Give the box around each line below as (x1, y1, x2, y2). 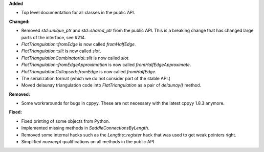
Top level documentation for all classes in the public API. (21, 10, 135, 16)
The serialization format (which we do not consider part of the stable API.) (21, 75, 171, 81)
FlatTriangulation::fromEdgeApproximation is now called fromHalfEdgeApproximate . (21, 62, 191, 68)
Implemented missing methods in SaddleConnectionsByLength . (21, 125, 150, 131)
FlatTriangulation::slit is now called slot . (21, 48, 101, 54)
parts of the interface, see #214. (21, 34, 86, 40)
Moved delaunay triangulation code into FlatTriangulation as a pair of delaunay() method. (21, 82, 201, 88)
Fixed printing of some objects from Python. (21, 118, 110, 124)
